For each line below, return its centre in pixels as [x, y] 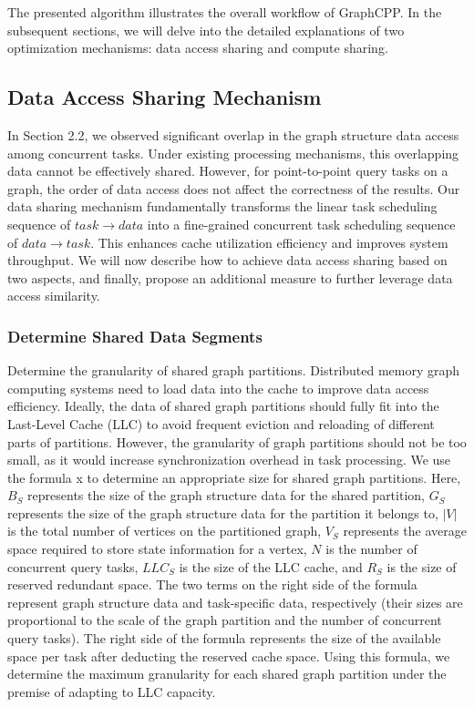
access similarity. [54, 296]
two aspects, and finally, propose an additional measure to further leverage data [230, 277]
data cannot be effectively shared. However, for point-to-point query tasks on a [228, 171]
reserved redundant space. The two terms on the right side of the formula [212, 584]
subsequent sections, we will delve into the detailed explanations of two [206, 30]
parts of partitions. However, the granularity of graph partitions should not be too [237, 441]
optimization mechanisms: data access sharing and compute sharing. [198, 48]
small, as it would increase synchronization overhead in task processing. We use [229, 460]
